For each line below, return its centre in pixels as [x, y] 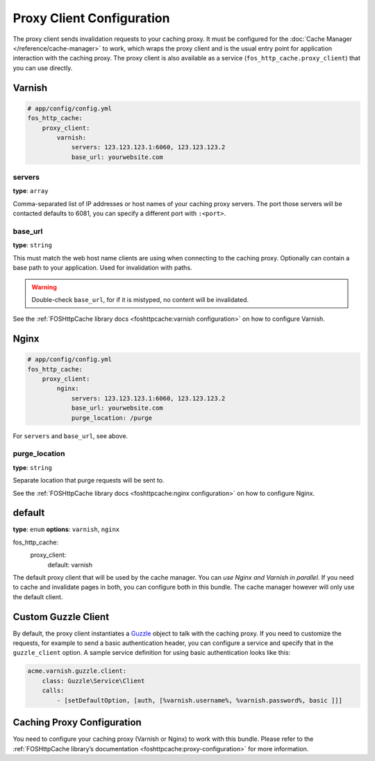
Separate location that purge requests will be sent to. [89, 480]
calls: [53, 691]
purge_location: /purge [112, 418]
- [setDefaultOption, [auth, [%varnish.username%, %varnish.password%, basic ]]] [200, 700]
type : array [31, 191]
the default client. [38, 596]
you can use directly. [43, 68]
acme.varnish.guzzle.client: [77, 671]
